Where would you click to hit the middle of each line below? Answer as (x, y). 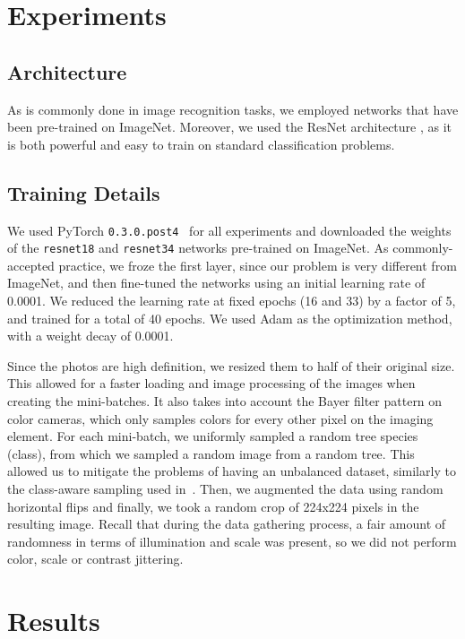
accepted (31, 265)
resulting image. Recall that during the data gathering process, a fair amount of (227, 524)
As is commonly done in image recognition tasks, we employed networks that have (233, 109)
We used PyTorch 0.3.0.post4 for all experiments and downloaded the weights (229, 230)
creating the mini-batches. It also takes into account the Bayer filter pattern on (225, 401)
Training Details (84, 192)
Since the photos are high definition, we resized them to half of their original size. (231, 365)
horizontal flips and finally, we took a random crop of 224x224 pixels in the (213, 506)
